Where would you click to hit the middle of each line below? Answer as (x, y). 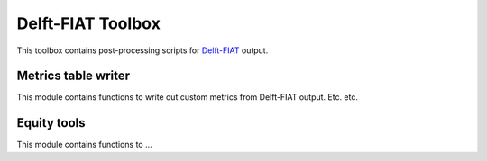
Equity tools (51, 123)
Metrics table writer (74, 76)
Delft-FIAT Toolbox (89, 23)
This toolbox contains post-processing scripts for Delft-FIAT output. (142, 50)
